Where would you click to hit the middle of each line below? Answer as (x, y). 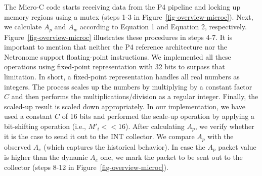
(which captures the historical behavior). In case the (124, 146)
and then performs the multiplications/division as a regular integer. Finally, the (135, 96)
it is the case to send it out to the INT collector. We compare (99, 136)
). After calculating (155, 126)
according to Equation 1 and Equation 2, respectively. (163, 27)
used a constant (28, 116)
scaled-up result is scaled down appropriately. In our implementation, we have (125, 106)
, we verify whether (225, 126)
